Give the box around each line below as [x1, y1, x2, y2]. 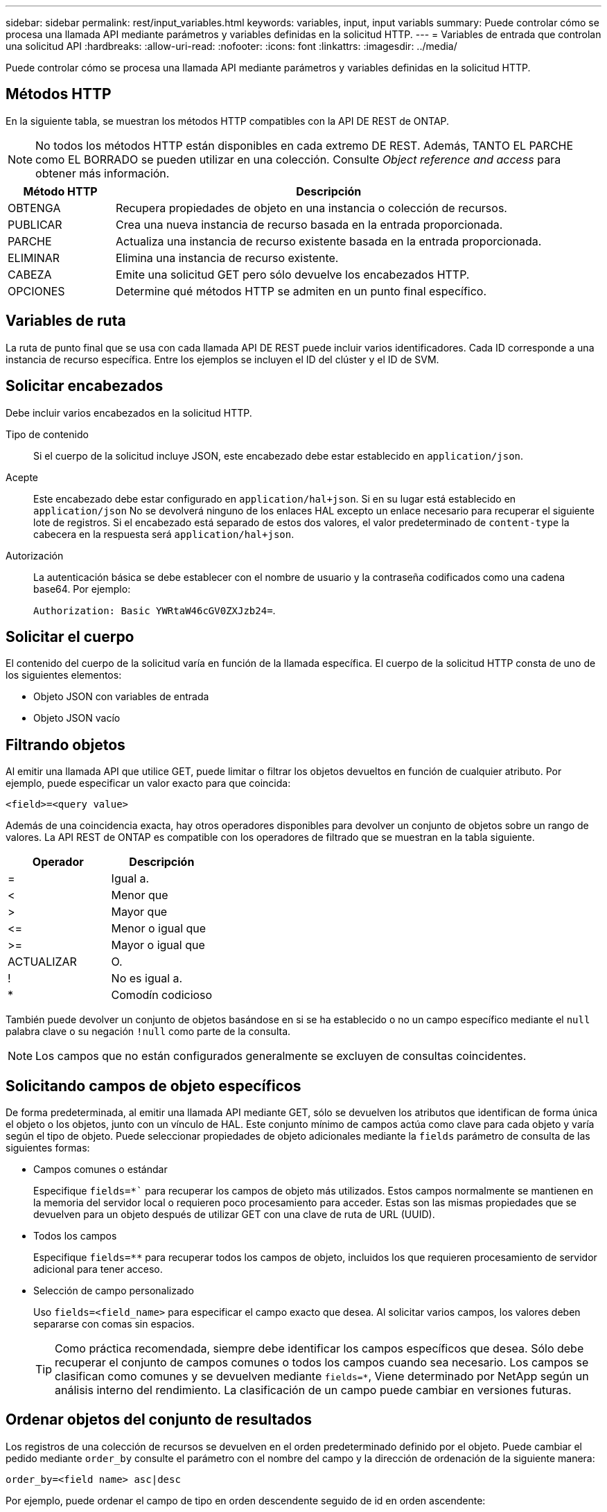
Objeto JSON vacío [33, 712, 121, 724]
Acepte [6, 471, 38, 483]
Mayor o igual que [111, 938, 205, 953]
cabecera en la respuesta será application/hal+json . [33, 528, 294, 540]
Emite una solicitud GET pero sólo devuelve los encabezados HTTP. [116, 267, 470, 281]
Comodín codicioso [111, 988, 213, 1002]
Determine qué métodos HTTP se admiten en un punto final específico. [116, 284, 487, 298]
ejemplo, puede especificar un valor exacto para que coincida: [6, 777, 291, 790]
